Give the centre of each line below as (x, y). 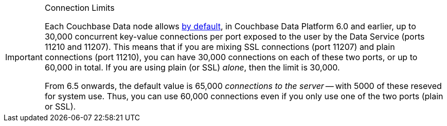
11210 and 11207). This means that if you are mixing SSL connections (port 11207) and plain (220, 47)
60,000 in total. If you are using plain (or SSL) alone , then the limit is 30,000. (192, 67)
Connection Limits (79, 8)
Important (24, 57)
